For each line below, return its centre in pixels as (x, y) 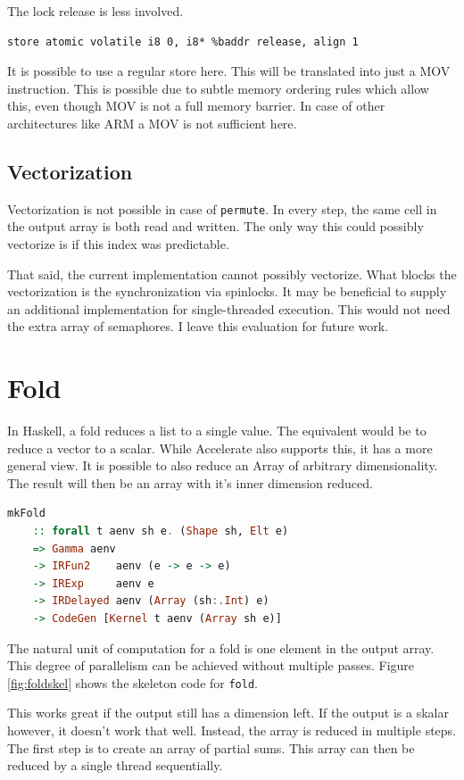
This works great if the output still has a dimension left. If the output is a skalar (228, 713)
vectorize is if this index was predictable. (118, 244)
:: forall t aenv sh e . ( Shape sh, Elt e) (161, 531)
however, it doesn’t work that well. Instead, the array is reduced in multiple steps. (232, 730)
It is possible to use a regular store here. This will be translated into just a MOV (229, 71)
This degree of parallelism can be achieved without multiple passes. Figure (211, 665)
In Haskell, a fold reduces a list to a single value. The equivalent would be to (217, 431)
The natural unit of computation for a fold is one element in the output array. (221, 647)
